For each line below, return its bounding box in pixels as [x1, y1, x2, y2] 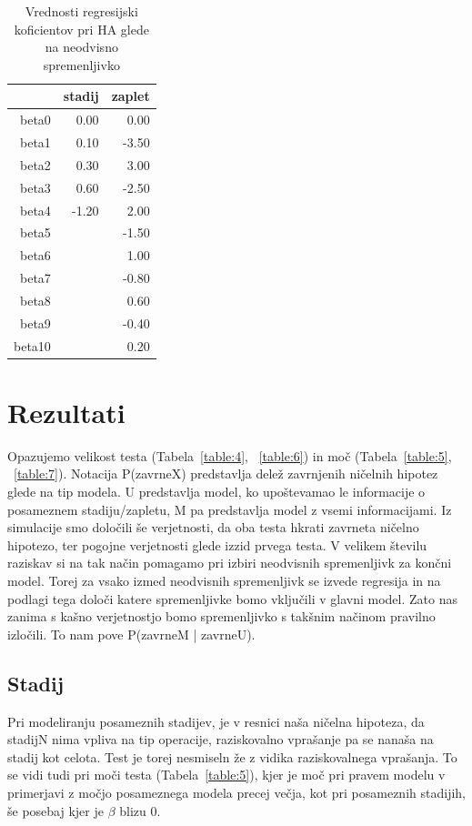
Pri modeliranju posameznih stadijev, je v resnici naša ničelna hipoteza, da [7, 711, 425, 730]
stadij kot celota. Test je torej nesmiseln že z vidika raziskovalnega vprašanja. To [7, 747, 457, 766]
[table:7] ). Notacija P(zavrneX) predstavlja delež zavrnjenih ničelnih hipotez [14, 464, 438, 483]
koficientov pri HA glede [14, 19, 149, 38]
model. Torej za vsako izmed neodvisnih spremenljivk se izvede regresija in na [7, 571, 441, 590]
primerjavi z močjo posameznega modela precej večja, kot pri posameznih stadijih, [7, 782, 466, 801]
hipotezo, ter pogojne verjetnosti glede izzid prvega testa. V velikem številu [7, 535, 427, 554]
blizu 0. [119, 801, 161, 820]
